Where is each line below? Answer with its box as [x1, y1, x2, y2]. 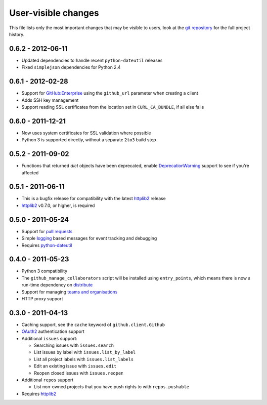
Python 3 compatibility [21, 268, 68, 274]
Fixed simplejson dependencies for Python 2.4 [21, 64, 121, 70]
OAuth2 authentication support [21, 328, 85, 334]
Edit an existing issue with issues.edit [34, 363, 117, 369]
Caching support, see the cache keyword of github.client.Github [21, 322, 165, 327]
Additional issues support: [21, 335, 78, 341]
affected [21, 169, 39, 175]
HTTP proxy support [21, 295, 63, 301]
